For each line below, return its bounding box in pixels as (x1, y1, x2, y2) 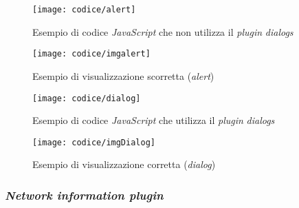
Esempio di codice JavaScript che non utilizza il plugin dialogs (32, 24, 294, 39)
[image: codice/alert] (32, 5, 136, 14)
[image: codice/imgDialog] (32, 137, 155, 147)
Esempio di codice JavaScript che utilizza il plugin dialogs (32, 113, 275, 127)
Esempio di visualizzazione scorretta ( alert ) (32, 68, 214, 83)
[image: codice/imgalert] (32, 49, 151, 59)
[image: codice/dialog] (32, 93, 141, 103)
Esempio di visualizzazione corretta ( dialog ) (32, 157, 216, 171)
